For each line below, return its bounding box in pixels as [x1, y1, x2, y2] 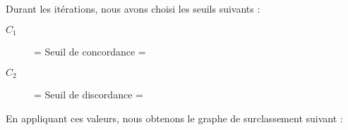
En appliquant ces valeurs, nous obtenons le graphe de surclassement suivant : [6, 110, 343, 125]
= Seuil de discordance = [34, 87, 143, 102]
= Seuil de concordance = [34, 44, 146, 59]
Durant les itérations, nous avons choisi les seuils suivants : [6, 1, 260, 15]
